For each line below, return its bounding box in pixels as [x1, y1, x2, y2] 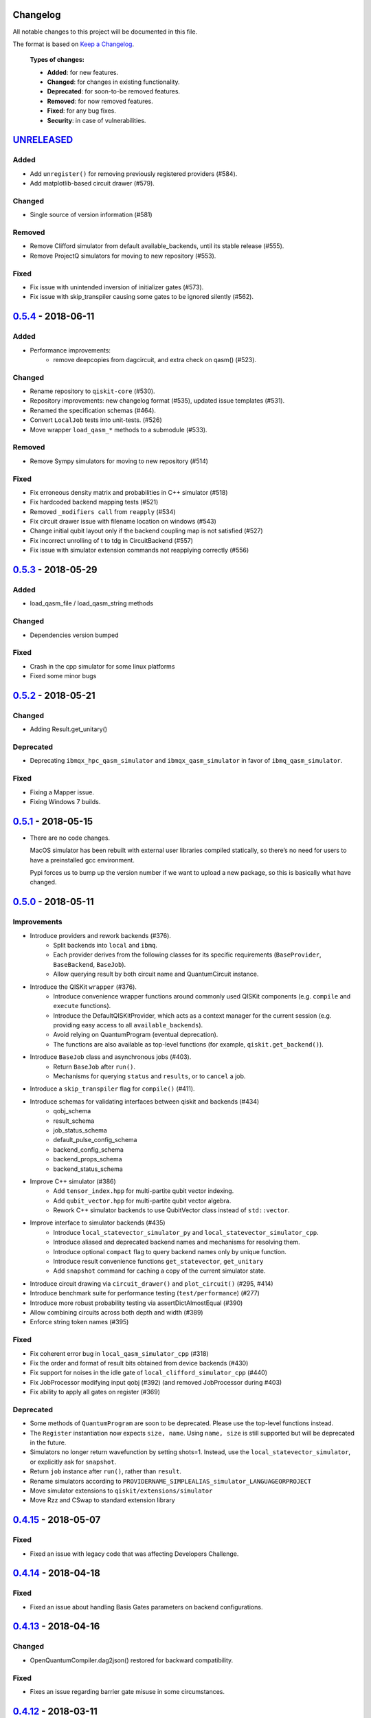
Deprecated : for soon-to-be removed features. [47, 87, 181, 96]
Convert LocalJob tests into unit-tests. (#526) [30, 416, 163, 424]
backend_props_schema [53, 1155, 123, 1163]
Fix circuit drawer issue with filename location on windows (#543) [30, 517, 216, 526]
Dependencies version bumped [30, 631, 119, 639]
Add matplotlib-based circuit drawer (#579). [30, 179, 155, 188]
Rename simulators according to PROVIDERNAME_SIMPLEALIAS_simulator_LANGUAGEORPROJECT [30, 1477, 312, 1485]
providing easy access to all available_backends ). [53, 1021, 203, 1029]
